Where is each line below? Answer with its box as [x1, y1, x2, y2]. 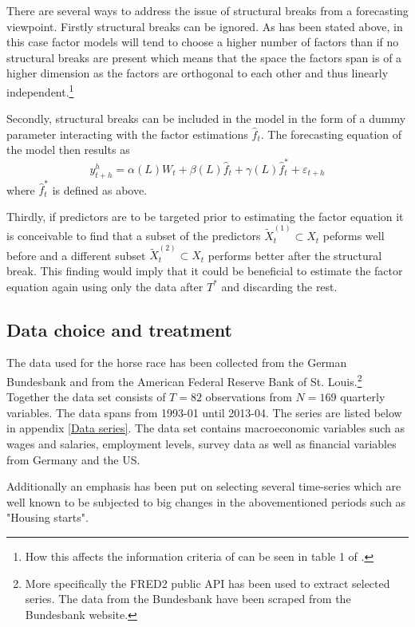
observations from [205, 388, 292, 405]
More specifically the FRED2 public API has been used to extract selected [25, 574, 390, 591]
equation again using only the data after [6, 278, 204, 294]
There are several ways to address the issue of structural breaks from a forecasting [6, 2, 409, 18]
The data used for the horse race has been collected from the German [6, 354, 347, 371]
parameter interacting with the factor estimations [6, 125, 248, 142]
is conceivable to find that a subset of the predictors [6, 227, 261, 244]
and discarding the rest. [221, 278, 338, 294]
